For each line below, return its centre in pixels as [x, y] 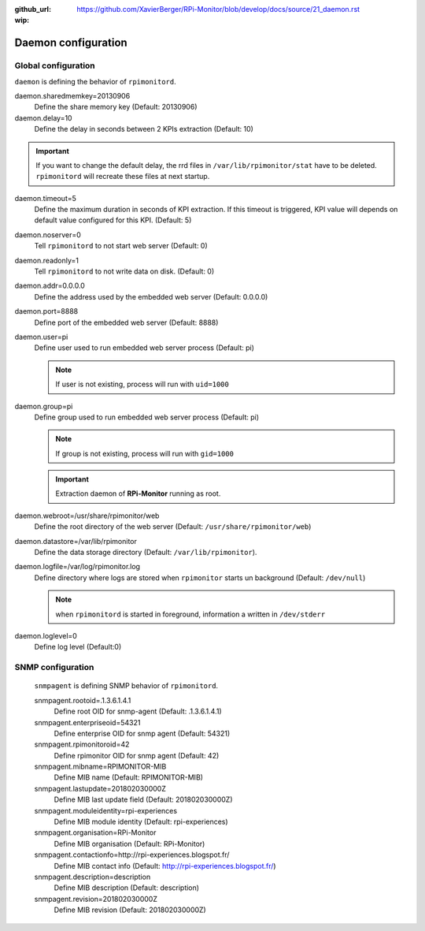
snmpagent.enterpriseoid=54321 [87, 722]
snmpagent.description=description [92, 877]
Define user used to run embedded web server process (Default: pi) [144, 348]
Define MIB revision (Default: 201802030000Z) [130, 910]
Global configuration [55, 65]
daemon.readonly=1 [46, 260]
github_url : [33, 9]
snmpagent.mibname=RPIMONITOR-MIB [100, 767]
